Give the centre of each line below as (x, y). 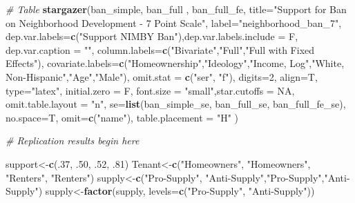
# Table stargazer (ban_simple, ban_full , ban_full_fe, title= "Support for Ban (176, 9)
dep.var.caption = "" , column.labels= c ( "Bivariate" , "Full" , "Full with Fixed (160, 49)
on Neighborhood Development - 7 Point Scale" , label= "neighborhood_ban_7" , (174, 22)
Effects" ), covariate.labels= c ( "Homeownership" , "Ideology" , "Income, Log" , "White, (175, 63)
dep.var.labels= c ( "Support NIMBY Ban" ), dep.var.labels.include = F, (152, 36)
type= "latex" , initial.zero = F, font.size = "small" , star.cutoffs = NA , (150, 90)
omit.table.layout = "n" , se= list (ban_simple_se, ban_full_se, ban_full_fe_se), (176, 104)
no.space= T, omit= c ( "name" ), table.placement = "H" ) (122, 117)
